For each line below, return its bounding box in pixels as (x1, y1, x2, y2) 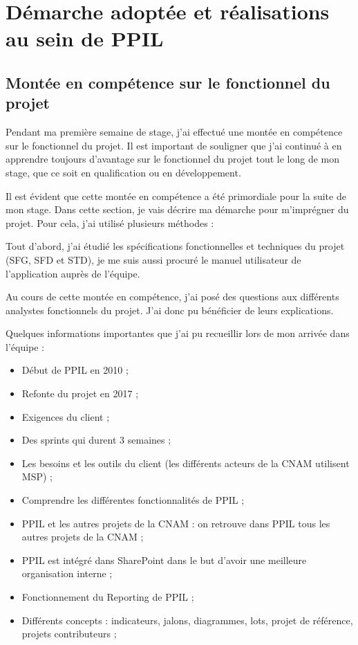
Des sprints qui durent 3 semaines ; (21, 433, 171, 447)
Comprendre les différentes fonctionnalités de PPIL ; (21, 493, 245, 507)
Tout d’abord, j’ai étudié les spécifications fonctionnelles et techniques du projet (6, 239, 345, 253)
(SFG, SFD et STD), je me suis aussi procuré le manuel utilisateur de (6, 252, 301, 266)
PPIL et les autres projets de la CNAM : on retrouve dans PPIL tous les (21, 516, 330, 530)
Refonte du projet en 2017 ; (21, 386, 139, 401)
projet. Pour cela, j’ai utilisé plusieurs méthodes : (6, 215, 214, 230)
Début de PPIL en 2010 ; (21, 363, 129, 377)
